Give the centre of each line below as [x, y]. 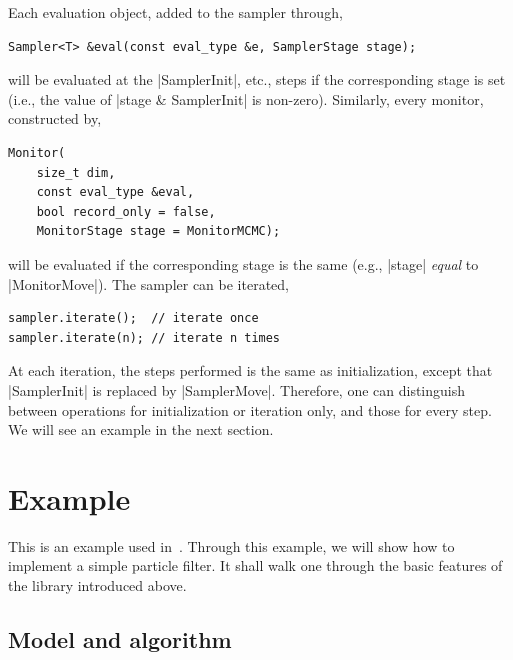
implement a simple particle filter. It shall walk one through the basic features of [255, 565]
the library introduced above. [97, 585]
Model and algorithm [120, 638]
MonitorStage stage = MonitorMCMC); [158, 231]
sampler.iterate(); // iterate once [133, 318]
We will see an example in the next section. [141, 429]
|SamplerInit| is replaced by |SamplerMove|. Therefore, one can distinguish [237, 389]
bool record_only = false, [126, 211]
